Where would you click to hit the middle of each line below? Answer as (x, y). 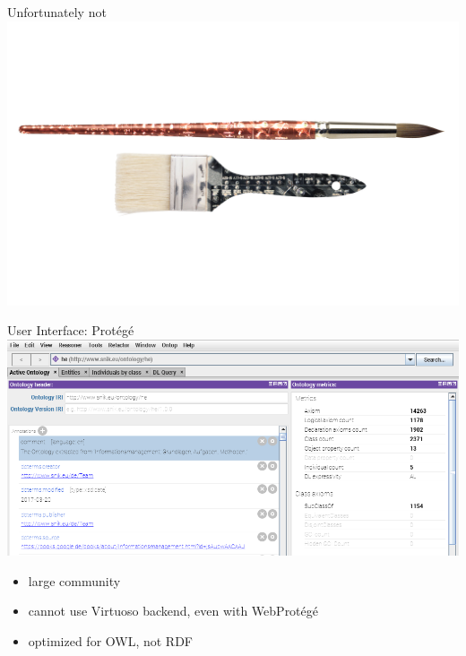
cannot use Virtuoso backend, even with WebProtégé (173, 611)
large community (74, 580)
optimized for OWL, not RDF (111, 641)
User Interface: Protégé (71, 330)
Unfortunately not (57, 12)
